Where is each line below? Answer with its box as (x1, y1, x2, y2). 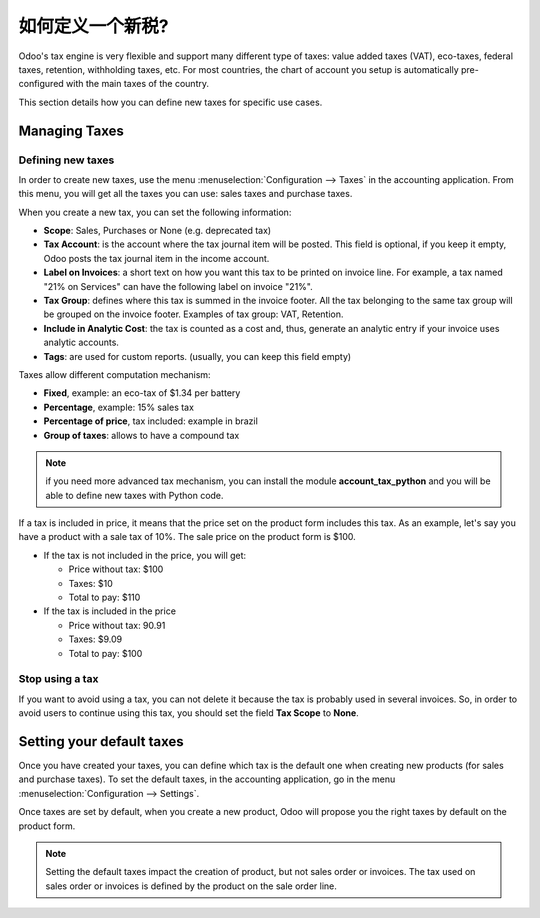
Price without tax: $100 (68, 563, 164, 575)
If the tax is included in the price (43, 605, 177, 617)
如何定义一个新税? (18, 15, 169, 37)
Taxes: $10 (68, 577, 114, 589)
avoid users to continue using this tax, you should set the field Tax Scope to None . (18, 707, 359, 719)
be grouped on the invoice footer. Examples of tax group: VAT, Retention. (43, 308, 344, 320)
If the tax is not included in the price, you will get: (43, 549, 247, 561)
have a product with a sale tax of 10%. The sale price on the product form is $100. (18, 531, 356, 543)
